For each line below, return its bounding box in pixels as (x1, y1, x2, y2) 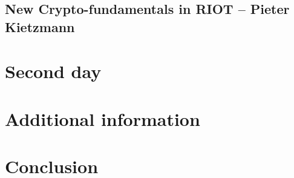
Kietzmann (5, 17, 75, 36)
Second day (5, 59, 102, 84)
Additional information (5, 106, 200, 131)
